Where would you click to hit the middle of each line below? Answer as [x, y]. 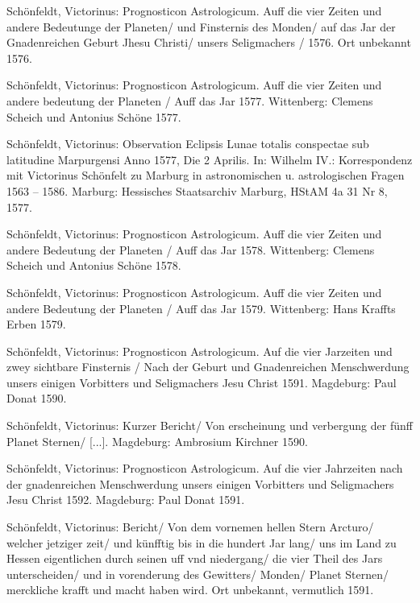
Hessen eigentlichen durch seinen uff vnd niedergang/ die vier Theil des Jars [195, 558]
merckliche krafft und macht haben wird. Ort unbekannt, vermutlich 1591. [190, 590]
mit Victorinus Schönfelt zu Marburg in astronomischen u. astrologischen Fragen [206, 175]
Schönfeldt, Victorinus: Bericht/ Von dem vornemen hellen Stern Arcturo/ [190, 527]
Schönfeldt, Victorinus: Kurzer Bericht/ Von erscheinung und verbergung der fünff [210, 425]
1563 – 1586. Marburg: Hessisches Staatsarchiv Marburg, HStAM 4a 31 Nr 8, [197, 190]
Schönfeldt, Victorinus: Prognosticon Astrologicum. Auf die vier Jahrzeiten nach [205, 468]
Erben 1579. [36, 324]
